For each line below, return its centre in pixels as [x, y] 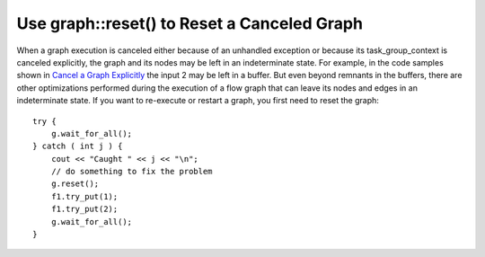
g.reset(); [75, 184]
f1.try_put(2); [84, 209]
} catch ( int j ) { [78, 146]
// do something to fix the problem [132, 172]
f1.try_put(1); [84, 196]
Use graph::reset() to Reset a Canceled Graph [190, 23]
